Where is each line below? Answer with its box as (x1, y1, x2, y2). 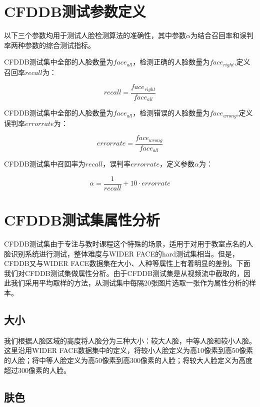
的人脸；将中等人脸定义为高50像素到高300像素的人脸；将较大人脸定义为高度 (4, 355, 252, 365)
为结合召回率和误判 (190, 30, 253, 40)
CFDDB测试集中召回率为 (4, 158, 85, 169)
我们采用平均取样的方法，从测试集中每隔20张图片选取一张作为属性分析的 (10, 277, 249, 288)
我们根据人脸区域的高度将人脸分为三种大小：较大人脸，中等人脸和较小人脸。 (4, 335, 256, 345)
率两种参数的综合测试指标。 (4, 39, 95, 50)
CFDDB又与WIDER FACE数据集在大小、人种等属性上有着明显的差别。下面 (4, 258, 250, 268)
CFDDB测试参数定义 (4, 1, 146, 21)
